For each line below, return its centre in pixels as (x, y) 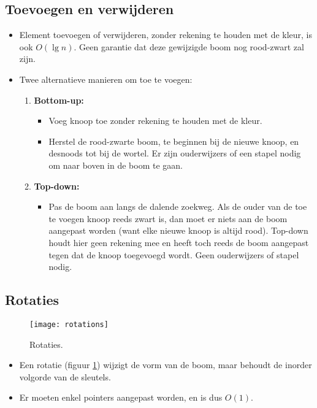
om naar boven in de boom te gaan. (116, 165)
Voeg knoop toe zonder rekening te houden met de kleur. (155, 121)
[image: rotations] (69, 324)
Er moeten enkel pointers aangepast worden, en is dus (121, 397)
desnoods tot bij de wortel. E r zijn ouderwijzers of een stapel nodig (175, 153)
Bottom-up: (59, 100)
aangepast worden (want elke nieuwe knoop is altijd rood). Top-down (178, 230)
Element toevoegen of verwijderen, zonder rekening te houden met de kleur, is (166, 35)
